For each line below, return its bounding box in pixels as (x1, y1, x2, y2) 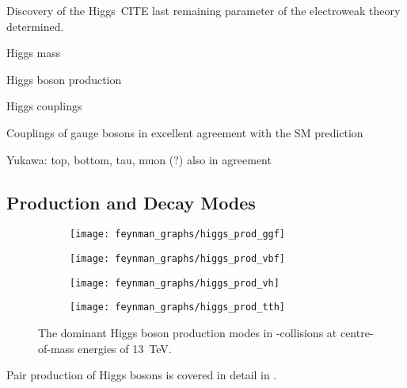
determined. (6, 17, 64, 34)
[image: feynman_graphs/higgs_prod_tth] (70, 302, 286, 313)
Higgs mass (6, 44, 61, 61)
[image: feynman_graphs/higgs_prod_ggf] (70, 229, 286, 240)
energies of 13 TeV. (78, 340, 172, 356)
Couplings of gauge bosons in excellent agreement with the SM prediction (6, 124, 363, 140)
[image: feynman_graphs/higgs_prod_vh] (70, 277, 280, 289)
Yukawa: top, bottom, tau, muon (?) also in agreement (6, 151, 272, 167)
